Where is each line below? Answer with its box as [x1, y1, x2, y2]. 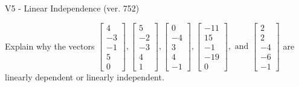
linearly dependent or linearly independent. [5, 70, 164, 83]
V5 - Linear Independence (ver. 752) [5, 2, 140, 14]
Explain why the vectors [5, 39, 95, 52]
